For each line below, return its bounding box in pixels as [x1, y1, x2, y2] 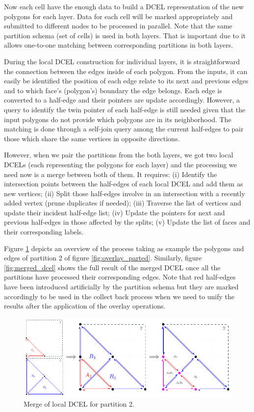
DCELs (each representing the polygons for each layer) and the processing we [4, 159, 237, 169]
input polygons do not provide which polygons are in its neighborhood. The [4, 114, 231, 124]
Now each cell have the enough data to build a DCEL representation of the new [4, 1, 244, 11]
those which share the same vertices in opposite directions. [4, 133, 180, 143]
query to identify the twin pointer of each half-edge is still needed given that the [4, 104, 246, 114]
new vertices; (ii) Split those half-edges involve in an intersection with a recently [4, 188, 245, 198]
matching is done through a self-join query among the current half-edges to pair [4, 124, 244, 134]
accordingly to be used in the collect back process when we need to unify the [4, 291, 235, 301]
